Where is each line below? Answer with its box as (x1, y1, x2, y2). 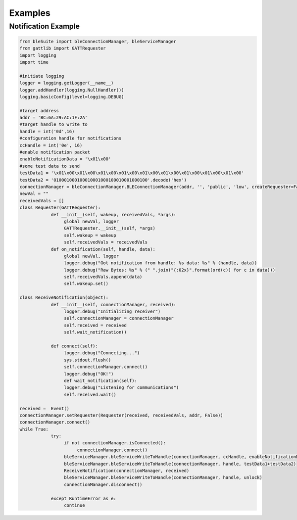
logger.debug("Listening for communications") (63, 385, 179, 390)
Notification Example (9, 22, 80, 31)
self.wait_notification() (63, 330, 127, 335)
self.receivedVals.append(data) (63, 274, 143, 280)
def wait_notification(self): (63, 378, 137, 383)
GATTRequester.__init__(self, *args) (63, 226, 155, 231)
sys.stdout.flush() (63, 357, 111, 363)
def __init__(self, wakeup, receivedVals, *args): (50, 212, 177, 217)
